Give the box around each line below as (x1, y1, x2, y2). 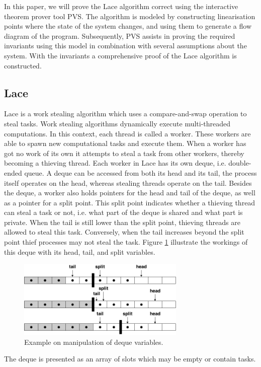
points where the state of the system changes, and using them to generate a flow (4, 21, 252, 31)
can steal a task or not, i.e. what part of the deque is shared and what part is (4, 207, 243, 217)
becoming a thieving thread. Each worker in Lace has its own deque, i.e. (4, 158, 226, 168)
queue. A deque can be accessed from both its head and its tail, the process (24, 167, 257, 178)
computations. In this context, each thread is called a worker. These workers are (4, 128, 251, 138)
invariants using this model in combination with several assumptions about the (4, 40, 247, 51)
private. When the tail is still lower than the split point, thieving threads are (4, 216, 240, 227)
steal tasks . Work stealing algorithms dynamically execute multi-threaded (4, 118, 231, 128)
